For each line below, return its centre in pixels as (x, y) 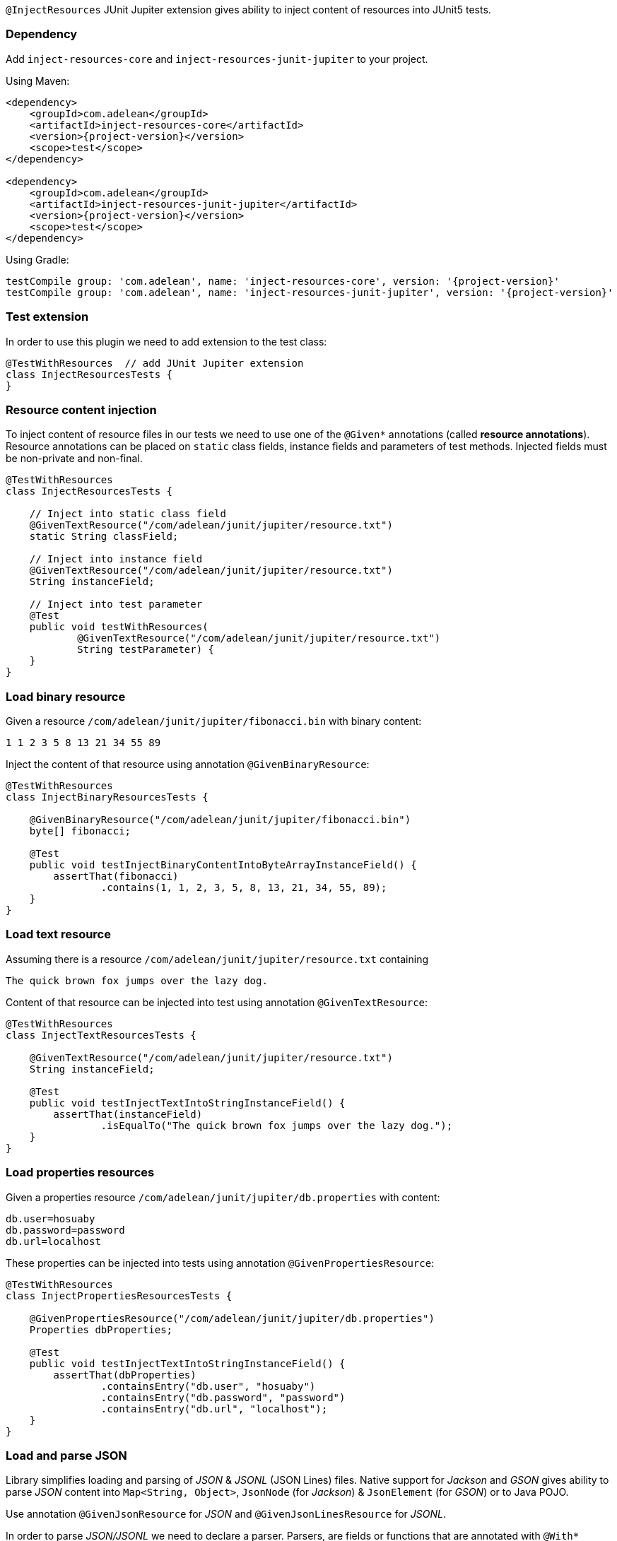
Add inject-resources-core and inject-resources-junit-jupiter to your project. (217, 59)
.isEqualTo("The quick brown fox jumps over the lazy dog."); (277, 1125)
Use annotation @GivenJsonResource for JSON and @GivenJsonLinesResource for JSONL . (226, 1514)
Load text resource (58, 934)
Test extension (47, 317)
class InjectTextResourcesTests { (101, 1035)
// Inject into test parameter (116, 604)
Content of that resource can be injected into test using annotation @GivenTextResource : (217, 1002)
